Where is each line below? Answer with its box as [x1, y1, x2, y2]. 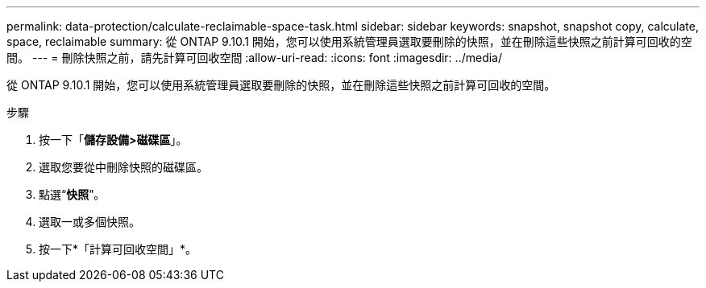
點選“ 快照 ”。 [39, 187, 106, 201]
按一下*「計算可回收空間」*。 [39, 242, 197, 256]
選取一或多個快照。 [39, 215, 140, 228]
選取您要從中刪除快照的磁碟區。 [39, 160, 208, 174]
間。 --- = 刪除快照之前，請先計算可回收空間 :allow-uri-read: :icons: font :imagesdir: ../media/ [6, 51, 503, 64]
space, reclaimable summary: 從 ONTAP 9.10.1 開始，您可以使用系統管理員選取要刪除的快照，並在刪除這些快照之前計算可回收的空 [6, 35, 692, 48]
